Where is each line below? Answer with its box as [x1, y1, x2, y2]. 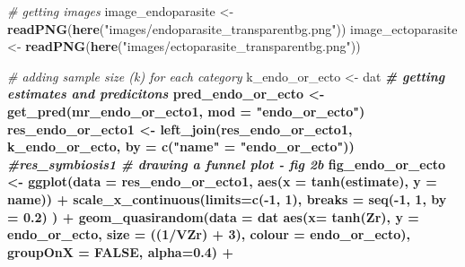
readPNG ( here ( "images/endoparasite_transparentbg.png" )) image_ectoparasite [7, 19, 458, 38]
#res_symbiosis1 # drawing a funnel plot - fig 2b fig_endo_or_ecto [7, 154, 446, 173]
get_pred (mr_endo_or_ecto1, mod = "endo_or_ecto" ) [7, 101, 365, 120]
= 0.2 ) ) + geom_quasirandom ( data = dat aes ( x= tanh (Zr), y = [7, 207, 419, 226]
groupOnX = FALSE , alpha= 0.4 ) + [7, 242, 233, 261]
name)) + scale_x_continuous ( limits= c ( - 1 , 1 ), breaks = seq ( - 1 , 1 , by [7, 189, 447, 208]
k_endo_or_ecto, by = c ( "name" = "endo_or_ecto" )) [7, 137, 355, 156]
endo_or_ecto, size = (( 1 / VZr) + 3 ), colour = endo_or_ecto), [7, 225, 411, 244]
